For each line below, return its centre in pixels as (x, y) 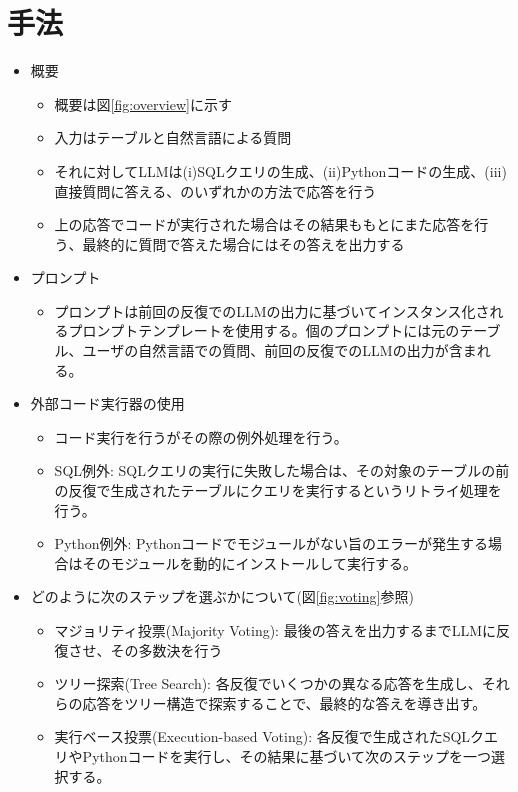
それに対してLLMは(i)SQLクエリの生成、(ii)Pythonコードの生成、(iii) (280, 170)
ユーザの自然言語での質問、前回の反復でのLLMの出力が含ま (279, 350)
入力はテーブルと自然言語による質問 (173, 137)
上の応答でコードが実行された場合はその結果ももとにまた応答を (264, 224)
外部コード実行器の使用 (107, 403)
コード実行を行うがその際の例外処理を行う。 (201, 436)
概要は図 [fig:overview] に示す (143, 103)
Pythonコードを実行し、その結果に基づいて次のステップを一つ (287, 755)
